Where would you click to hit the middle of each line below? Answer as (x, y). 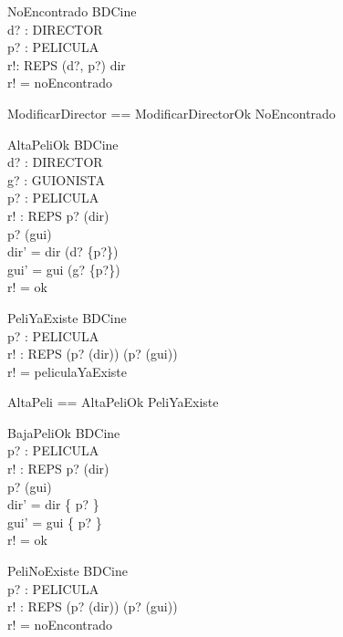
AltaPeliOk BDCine (63, 144)
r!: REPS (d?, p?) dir (67, 64)
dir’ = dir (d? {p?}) (63, 251)
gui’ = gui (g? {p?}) (64, 269)
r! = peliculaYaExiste (67, 371)
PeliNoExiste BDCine (68, 571)
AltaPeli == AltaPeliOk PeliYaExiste (113, 402)
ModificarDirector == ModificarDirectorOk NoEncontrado (171, 113)
